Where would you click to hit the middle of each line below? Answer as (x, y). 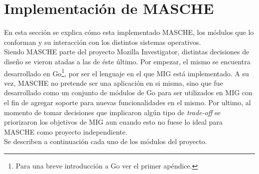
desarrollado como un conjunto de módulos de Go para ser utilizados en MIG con (128, 92)
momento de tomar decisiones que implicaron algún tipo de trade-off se (112, 112)
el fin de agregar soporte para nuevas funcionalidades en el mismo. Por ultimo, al (128, 102)
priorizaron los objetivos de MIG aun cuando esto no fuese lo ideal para (113, 122)
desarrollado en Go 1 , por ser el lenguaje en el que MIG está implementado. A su (127, 72)
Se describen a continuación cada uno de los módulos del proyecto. (106, 141)
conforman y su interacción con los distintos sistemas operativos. (103, 42)
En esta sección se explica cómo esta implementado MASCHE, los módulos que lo (129, 32)
